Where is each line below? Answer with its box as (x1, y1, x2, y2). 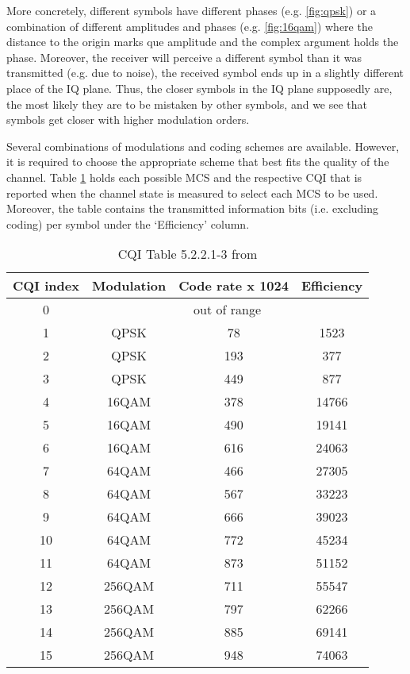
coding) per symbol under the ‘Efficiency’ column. (6, 215, 250, 232)
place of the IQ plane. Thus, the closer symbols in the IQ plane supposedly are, (6, 79, 393, 96)
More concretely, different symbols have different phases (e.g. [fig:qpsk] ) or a (6, 2, 377, 18)
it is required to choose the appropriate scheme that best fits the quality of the (6, 153, 389, 170)
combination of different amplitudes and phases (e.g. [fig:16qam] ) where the (6, 17, 373, 34)
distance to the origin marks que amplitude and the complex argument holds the (6, 33, 399, 50)
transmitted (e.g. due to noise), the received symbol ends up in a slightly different (6, 64, 404, 81)
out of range (194, 300, 262, 319)
